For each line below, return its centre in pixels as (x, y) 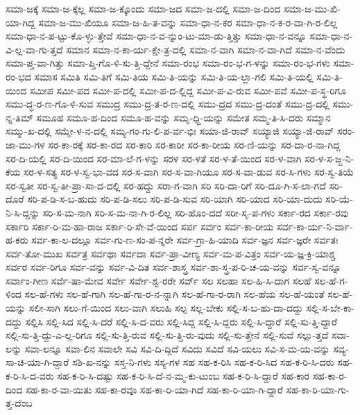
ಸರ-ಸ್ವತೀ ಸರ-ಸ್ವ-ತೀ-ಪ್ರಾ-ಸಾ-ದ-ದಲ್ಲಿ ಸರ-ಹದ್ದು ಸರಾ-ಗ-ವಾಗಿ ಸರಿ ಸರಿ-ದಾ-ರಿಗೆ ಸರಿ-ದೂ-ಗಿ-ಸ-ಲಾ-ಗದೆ (166, 185)
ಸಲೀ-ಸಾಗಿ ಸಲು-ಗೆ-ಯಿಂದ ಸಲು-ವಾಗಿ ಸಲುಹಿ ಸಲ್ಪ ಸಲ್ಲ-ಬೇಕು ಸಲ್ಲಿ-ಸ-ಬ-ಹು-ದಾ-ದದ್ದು (166, 308)
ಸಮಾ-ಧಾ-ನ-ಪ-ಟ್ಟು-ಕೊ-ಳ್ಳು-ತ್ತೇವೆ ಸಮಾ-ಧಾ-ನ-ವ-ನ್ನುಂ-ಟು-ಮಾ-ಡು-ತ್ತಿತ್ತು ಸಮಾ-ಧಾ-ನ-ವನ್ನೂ (156, 36)
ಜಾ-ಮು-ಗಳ (25, 144)
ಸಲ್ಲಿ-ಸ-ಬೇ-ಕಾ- (330, 308)
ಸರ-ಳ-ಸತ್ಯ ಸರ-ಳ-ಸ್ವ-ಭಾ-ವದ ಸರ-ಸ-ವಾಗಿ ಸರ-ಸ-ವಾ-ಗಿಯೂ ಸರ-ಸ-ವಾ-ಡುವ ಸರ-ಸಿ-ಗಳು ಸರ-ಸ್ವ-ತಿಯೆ (189, 172)
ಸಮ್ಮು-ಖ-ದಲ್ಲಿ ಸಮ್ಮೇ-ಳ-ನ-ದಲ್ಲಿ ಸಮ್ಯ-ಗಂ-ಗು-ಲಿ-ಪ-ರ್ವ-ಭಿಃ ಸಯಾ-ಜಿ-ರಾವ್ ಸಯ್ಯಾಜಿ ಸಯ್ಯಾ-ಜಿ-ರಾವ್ (170, 131)
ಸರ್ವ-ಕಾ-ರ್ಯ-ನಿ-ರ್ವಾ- (315, 226)
